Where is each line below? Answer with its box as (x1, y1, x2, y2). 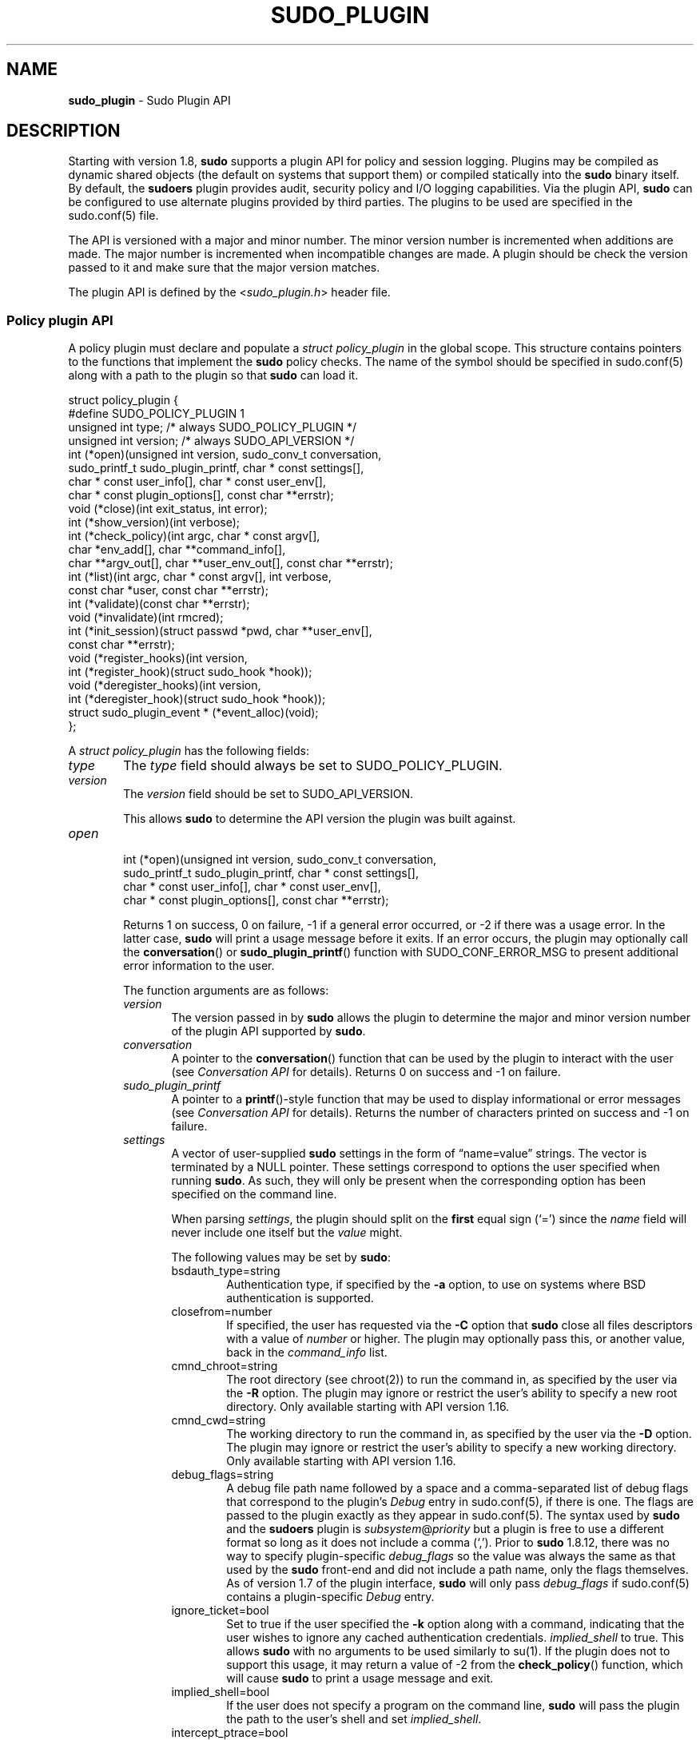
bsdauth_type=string (171, 1264, 280, 1278)
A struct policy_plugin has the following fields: (68, 744, 309, 758)
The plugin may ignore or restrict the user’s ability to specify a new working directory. (226, 1440, 677, 1455)
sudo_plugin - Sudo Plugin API (68, 93, 231, 107)
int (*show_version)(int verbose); (68, 515, 241, 530)
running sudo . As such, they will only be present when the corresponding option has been (171, 1174, 646, 1188)
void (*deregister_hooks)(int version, (68, 678, 261, 693)
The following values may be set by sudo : (171, 1250, 391, 1265)
